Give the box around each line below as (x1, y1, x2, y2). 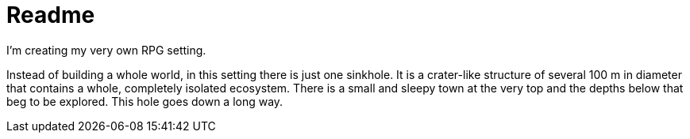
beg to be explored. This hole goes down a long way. (6, 94, 283, 108)
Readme (6, 2, 95, 28)
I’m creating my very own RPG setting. (6, 43, 206, 57)
